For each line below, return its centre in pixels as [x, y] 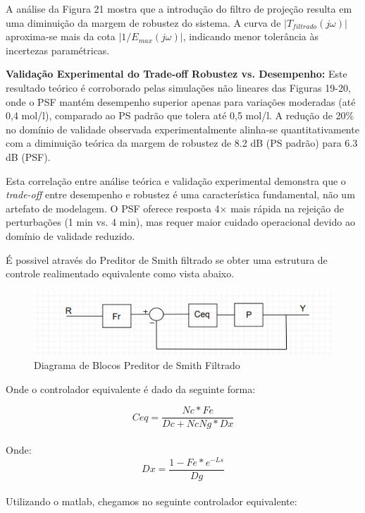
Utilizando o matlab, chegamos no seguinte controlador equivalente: [151, 501]
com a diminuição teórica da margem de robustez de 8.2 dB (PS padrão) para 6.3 [182, 143]
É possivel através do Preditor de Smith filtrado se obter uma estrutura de [167, 259]
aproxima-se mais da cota [61, 36]
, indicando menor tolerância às [250, 36]
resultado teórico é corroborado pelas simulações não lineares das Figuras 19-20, [178, 87]
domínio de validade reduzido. [70, 235]
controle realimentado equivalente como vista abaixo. [120, 273]
